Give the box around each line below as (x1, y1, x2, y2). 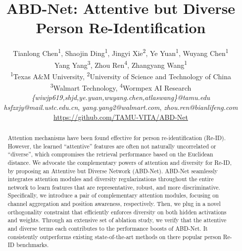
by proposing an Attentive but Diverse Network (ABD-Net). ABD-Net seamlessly (7, 166, 218, 175)
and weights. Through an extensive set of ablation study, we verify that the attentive (7, 216, 227, 224)
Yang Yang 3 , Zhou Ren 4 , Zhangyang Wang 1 (54, 58, 188, 70)
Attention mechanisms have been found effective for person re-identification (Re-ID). (7, 133, 226, 142)
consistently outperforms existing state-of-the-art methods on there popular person (7, 232, 221, 241)
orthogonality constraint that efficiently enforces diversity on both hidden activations (7, 207, 227, 216)
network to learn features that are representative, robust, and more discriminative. (7, 183, 220, 191)
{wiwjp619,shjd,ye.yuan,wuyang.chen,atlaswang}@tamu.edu (31, 92, 210, 102)
